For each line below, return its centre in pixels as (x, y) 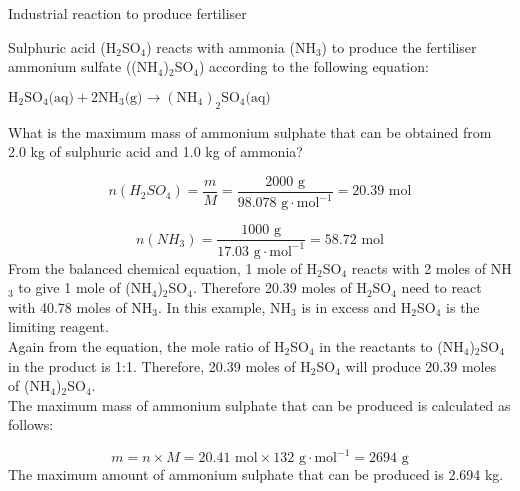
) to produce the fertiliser (399, 46)
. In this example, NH (225, 306)
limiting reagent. (58, 326)
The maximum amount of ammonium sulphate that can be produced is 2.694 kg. (256, 474)
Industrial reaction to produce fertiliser (127, 13)
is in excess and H (356, 306)
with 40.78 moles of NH (80, 306)
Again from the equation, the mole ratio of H (146, 345)
